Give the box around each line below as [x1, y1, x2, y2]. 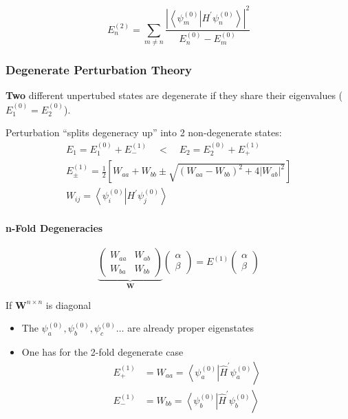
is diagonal [45, 297, 91, 312]
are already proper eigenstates [127, 321, 254, 335]
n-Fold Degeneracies [6, 221, 103, 235]
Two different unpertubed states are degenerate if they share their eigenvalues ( [6, 88, 343, 103]
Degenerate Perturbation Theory [6, 61, 192, 78]
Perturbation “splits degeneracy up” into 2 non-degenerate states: [6, 125, 282, 140]
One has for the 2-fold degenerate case [21, 345, 184, 359]
